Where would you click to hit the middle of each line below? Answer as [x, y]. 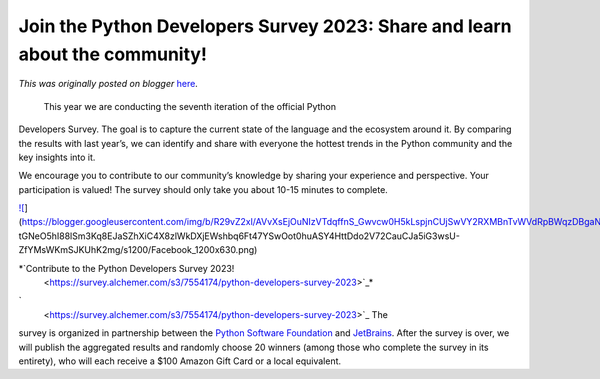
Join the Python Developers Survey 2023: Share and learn [265, 26]
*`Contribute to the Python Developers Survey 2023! [126, 268]
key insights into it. [57, 157]
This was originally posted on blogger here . [108, 84]
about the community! [112, 54]
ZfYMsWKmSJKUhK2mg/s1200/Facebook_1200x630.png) [138, 250]
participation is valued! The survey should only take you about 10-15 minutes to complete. [203, 189]
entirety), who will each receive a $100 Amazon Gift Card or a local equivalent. [180, 361]
